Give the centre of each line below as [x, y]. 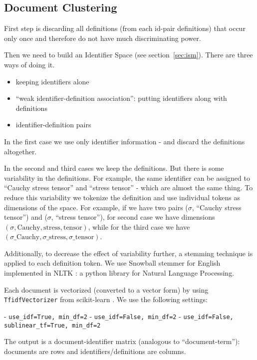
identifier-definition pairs [53, 125]
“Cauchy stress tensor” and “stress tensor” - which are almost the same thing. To [128, 187]
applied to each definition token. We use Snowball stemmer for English [112, 263]
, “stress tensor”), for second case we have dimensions [133, 217]
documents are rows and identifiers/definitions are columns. [95, 351]
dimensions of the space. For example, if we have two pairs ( [96, 207]
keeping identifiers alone [52, 81]
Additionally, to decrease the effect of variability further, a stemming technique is [128, 253]
